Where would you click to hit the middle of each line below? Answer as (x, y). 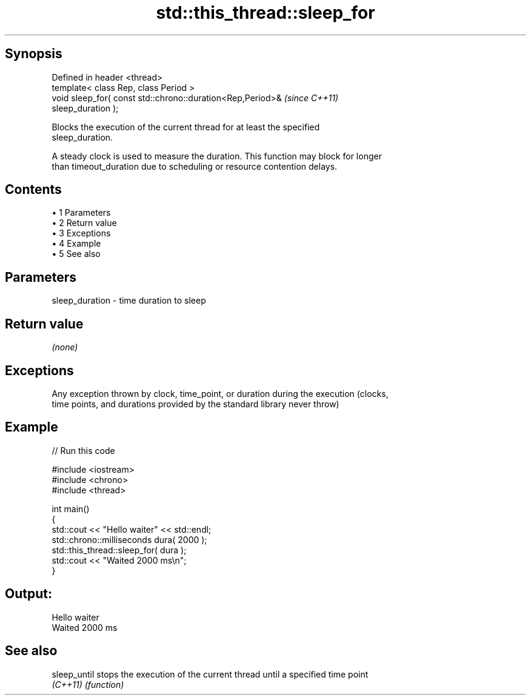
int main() (71, 508)
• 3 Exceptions (81, 233)
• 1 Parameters (81, 213)
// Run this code (83, 450)
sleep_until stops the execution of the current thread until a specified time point (210, 674)
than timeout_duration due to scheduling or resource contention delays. (195, 166)
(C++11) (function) (88, 684)
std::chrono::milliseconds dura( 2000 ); (129, 539)
